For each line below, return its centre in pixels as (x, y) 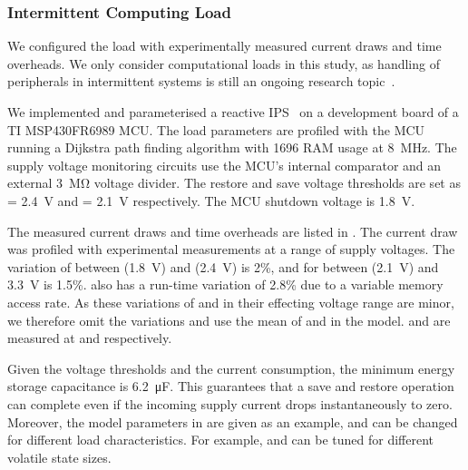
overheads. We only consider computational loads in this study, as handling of (224, 63)
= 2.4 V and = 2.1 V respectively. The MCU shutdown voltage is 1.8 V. (211, 200)
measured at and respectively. (90, 338)
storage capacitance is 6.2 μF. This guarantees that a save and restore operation (231, 386)
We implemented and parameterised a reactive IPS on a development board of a (233, 112)
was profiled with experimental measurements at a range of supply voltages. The (231, 249)
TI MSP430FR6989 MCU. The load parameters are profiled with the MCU (216, 129)
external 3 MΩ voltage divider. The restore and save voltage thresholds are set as (234, 183)
